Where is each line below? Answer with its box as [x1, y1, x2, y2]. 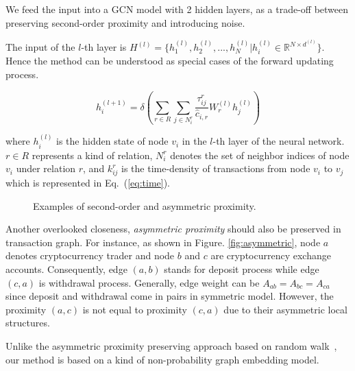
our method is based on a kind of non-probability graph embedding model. [5, 352, 319, 366]
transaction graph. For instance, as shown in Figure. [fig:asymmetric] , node [5, 235, 321, 249]
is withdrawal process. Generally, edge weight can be [38, 275, 260, 289]
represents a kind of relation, [32, 147, 153, 162]
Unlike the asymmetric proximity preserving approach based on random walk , [5, 338, 337, 352]
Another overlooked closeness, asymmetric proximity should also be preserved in [5, 222, 341, 236]
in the [182, 134, 207, 148]
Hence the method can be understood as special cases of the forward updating [5, 53, 334, 68]
